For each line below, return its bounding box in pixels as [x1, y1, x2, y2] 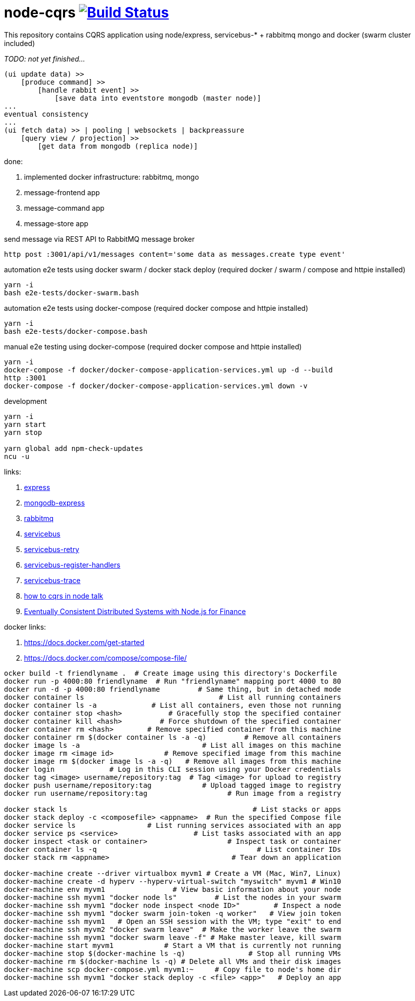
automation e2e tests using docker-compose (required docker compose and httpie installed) [4, 303, 308, 312]
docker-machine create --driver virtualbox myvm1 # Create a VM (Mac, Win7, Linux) [4, 869, 341, 877]
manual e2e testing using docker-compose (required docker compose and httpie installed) [4, 342, 302, 351]
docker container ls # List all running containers [4, 693, 341, 701]
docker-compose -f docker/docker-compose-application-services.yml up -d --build [4, 365, 333, 374]
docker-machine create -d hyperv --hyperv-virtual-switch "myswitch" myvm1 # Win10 [4, 877, 341, 885]
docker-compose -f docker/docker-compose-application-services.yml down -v [4, 381, 307, 390]
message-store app [24, 219, 88, 228]
